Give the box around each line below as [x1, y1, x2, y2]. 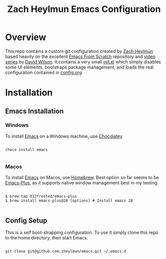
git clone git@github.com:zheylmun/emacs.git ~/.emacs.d [5, 248, 126, 253]
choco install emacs [5, 147, 48, 152]
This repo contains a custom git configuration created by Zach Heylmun [5, 48, 153, 54]
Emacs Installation [5, 106, 64, 115]
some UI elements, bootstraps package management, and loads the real [5, 64, 154, 70]
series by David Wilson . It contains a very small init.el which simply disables [5, 58, 161, 64]
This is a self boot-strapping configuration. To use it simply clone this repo [5, 229, 158, 235]
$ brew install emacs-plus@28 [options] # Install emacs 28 [5, 198, 133, 203]
